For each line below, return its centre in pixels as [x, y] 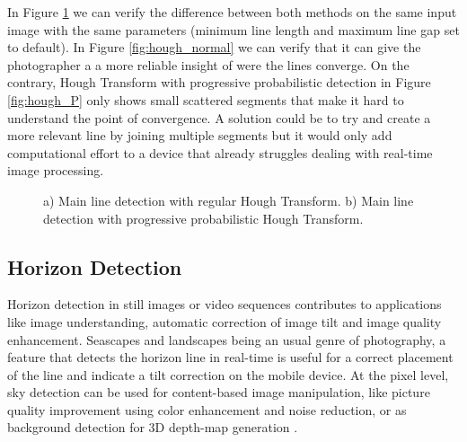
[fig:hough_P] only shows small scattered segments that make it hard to [206, 99]
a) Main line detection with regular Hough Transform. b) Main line [229, 200]
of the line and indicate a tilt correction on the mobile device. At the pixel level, [228, 374]
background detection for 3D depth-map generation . [153, 427]
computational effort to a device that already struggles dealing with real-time [220, 152]
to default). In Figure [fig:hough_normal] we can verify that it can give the [214, 47]
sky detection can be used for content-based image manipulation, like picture [219, 392]
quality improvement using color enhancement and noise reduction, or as [207, 409]
